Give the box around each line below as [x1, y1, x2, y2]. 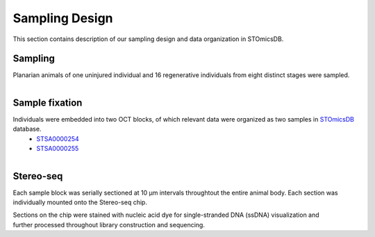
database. [12, 125, 42, 133]
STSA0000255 [36, 145, 79, 153]
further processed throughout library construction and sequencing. [12, 220, 205, 229]
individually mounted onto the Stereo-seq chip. [12, 198, 147, 206]
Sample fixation [12, 97, 83, 108]
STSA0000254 [36, 134, 79, 142]
